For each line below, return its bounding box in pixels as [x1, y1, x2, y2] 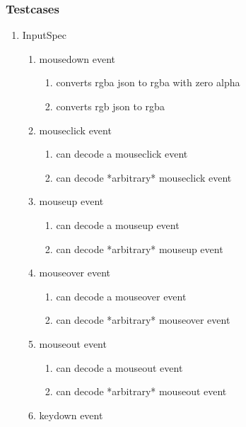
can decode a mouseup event [56, 217, 180, 232]
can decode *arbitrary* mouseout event [56, 384, 227, 399]
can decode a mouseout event [56, 360, 183, 375]
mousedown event [39, 51, 115, 66]
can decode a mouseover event [56, 288, 187, 303]
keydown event [39, 407, 103, 422]
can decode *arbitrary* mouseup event [56, 241, 223, 256]
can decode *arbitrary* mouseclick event [56, 170, 232, 185]
